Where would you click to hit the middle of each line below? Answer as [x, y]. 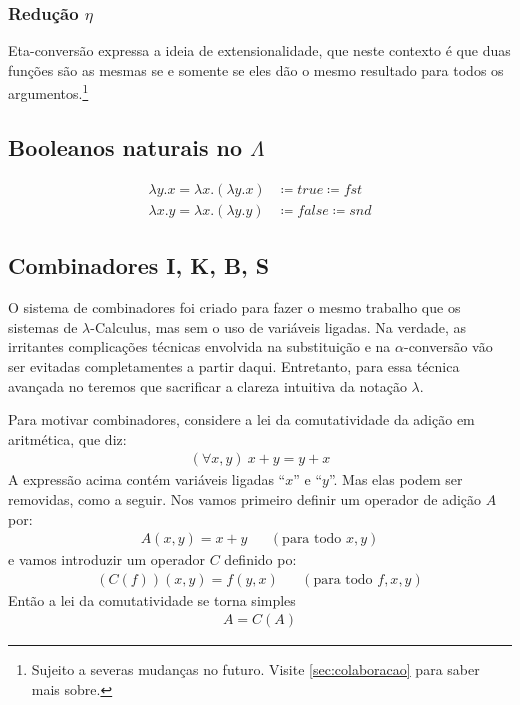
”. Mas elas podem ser [395, 479]
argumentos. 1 [48, 92]
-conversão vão [448, 346]
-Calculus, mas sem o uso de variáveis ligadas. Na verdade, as [278, 326]
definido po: [260, 559]
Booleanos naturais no [125, 147]
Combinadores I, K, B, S [139, 265]
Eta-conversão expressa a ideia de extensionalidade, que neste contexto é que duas [259, 50]
